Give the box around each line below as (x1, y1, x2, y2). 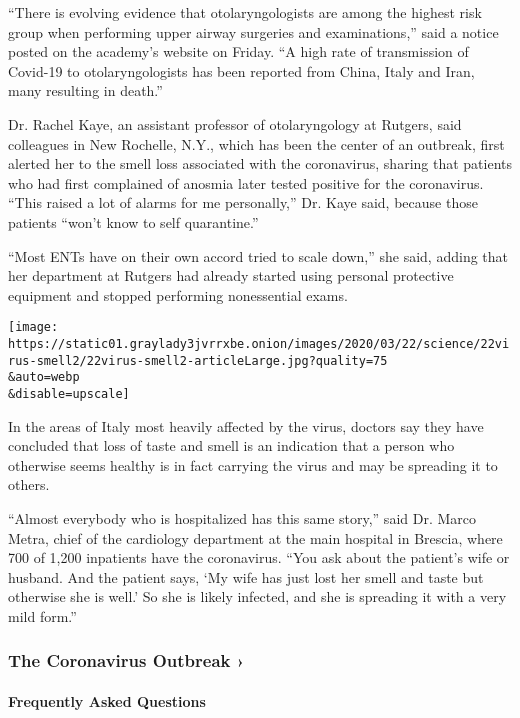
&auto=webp (8, 370, 80, 385)
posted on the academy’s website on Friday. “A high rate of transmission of (8, 41, 469, 62)
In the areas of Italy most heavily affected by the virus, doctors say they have (8, 415, 484, 436)
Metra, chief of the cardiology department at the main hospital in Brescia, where (8, 527, 503, 548)
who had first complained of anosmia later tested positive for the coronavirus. (8, 172, 484, 193)
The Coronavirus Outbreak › (8, 648, 245, 673)
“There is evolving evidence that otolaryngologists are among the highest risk (8, 2, 482, 22)
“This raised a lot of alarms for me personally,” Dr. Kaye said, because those (8, 192, 478, 213)
